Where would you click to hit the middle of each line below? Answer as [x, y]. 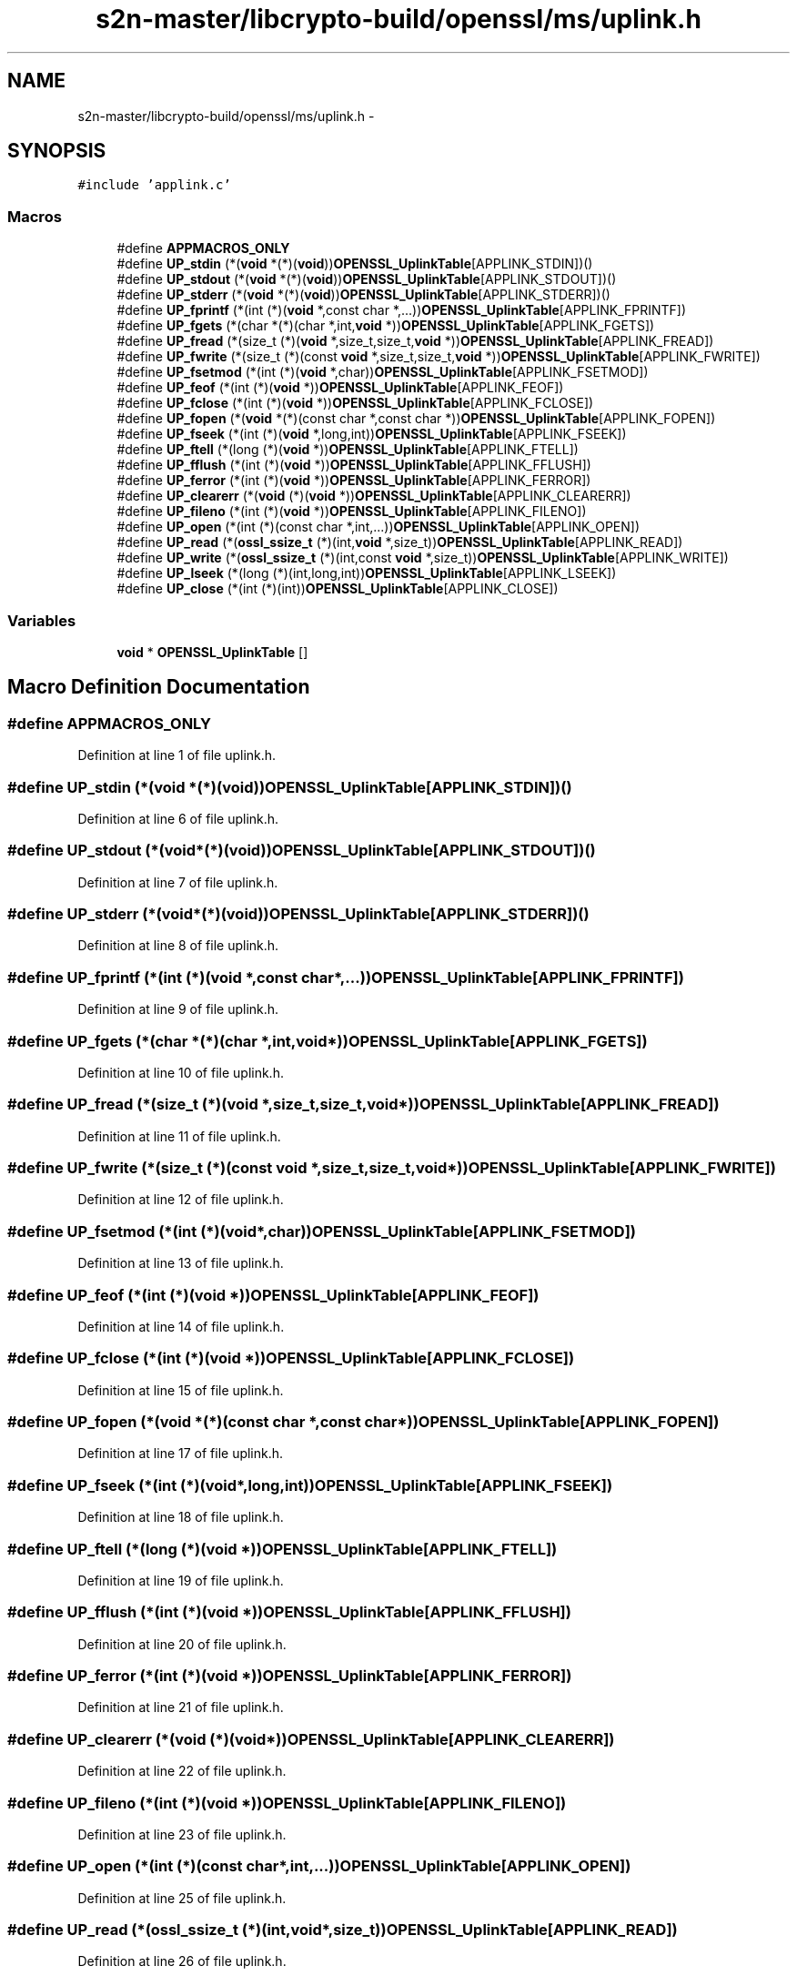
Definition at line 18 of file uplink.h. [181, 1517]
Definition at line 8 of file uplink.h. [178, 946]
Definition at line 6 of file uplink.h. [178, 818]
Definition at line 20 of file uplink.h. [182, 1644]
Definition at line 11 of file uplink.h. [179, 1136]
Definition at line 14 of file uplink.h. [181, 1326]
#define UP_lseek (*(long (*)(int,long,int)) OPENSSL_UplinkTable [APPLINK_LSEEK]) [367, 573]
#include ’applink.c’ [154, 185]
